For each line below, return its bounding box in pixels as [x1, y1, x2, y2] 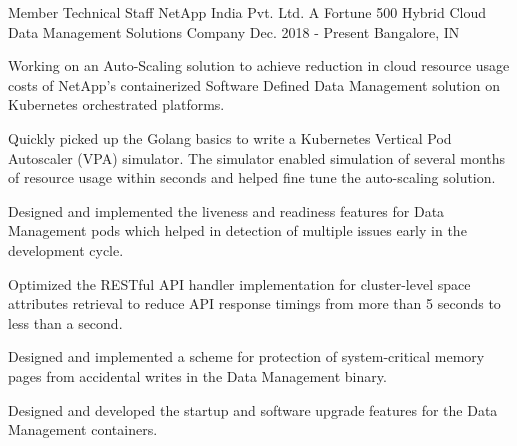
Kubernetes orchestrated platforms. [8, 94, 225, 115]
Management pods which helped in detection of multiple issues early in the [8, 220, 467, 241]
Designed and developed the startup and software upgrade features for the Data [8, 399, 498, 420]
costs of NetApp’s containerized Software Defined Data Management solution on [8, 74, 500, 95]
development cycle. [8, 239, 124, 260]
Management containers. [8, 419, 158, 440]
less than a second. [8, 312, 123, 333]
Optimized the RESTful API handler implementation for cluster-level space [8, 273, 471, 294]
